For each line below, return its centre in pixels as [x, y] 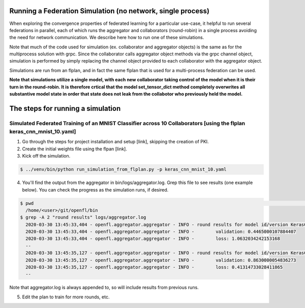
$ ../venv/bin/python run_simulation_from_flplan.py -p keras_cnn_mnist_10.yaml [123, 170]
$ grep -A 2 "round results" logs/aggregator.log [83, 218]
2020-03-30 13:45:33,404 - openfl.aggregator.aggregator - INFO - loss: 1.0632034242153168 [153, 239]
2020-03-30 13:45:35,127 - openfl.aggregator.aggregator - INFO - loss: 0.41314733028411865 [154, 267]
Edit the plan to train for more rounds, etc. [66, 297]
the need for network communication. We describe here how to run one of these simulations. [107, 38]
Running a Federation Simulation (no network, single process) [109, 11]
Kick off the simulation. [46, 156]
